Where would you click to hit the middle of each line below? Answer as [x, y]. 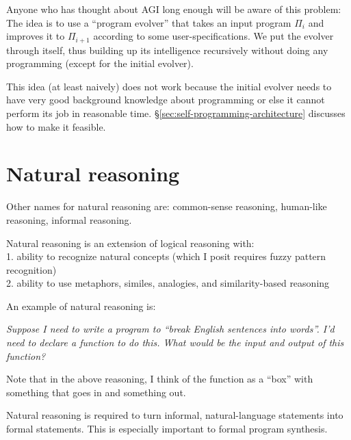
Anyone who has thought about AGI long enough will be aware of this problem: [174, 9]
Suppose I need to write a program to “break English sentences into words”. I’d [170, 329]
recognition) [31, 269]
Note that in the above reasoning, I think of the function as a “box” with [160, 379]
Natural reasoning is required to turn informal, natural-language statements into [175, 415]
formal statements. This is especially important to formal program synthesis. [167, 429]
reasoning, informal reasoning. [69, 219]
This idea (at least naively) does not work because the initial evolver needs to [169, 86]
